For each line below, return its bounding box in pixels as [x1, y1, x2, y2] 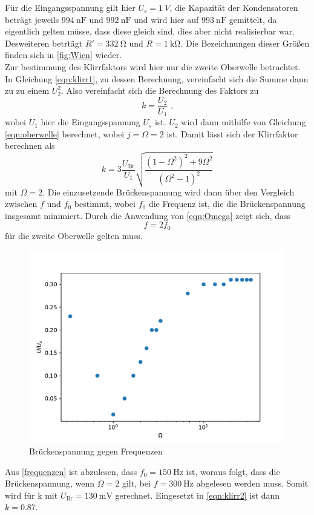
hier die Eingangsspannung [41, 116, 140, 128]
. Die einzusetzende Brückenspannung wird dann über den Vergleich [42, 185, 295, 198]
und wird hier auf [134, 13, 199, 25]
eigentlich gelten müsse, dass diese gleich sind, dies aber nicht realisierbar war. [5, 25, 295, 38]
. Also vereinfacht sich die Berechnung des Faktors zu [61, 84, 259, 97]
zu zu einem [5, 84, 50, 97]
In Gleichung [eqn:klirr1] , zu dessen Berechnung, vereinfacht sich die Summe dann [5, 72, 309, 85]
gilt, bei [122, 477, 151, 490]
